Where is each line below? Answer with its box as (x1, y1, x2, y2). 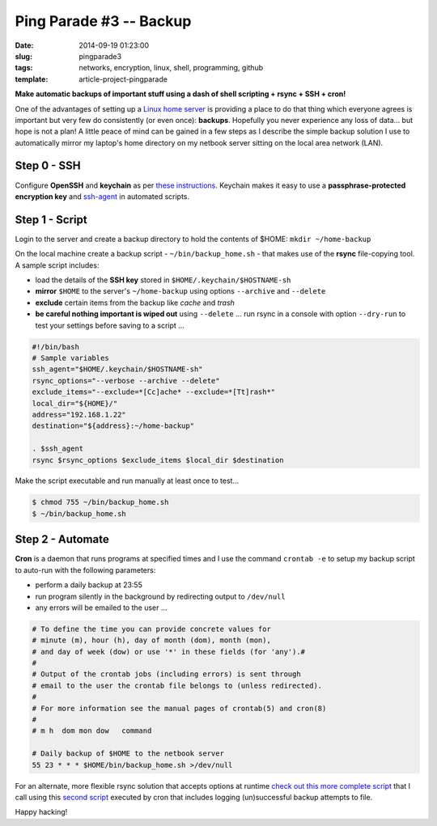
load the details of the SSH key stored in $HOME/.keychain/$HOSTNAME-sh (35, 275, 291, 285)
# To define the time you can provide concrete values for (32, 624, 271, 633)
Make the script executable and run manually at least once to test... (15, 476, 240, 485)
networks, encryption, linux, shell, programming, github (78, 63, 263, 73)
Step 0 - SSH (15, 159, 81, 173)
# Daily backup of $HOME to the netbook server (32, 749, 224, 758)
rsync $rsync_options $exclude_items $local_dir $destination (32, 455, 284, 464)
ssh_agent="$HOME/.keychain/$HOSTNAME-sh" (32, 365, 203, 374)
